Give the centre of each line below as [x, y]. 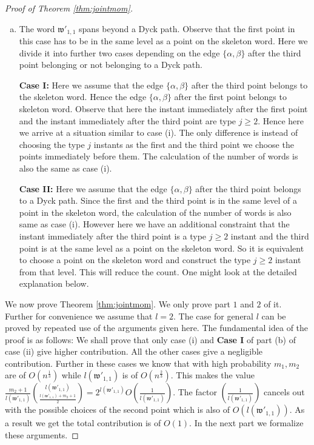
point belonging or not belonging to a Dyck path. [111, 65]
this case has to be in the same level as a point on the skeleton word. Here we [163, 41]
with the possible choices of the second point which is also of [118, 410]
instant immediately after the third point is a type [113, 236]
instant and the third [270, 236]
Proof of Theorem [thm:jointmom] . [69, 8]
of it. [273, 303]
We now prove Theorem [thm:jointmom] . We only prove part [118, 303]
